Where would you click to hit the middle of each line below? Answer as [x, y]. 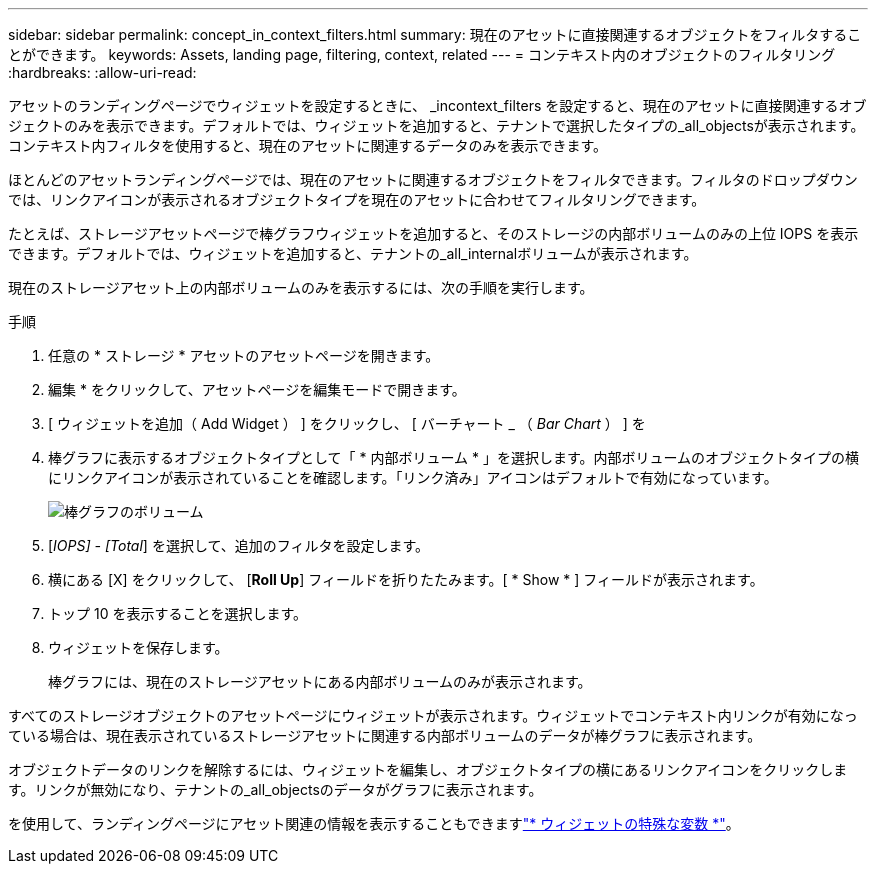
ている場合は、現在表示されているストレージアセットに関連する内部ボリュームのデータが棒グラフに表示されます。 [385, 735]
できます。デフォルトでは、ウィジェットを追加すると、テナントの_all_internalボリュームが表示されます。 [353, 253]
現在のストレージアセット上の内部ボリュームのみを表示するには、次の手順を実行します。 [301, 287]
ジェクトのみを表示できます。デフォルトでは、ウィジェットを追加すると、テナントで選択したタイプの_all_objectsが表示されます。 [436, 125]
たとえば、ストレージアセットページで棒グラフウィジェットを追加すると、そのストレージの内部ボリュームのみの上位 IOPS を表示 [433, 233]
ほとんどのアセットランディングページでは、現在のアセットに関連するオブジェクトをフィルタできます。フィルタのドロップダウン [433, 179]
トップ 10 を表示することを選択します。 [178, 613]
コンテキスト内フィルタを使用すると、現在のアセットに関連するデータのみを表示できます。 [308, 145]
